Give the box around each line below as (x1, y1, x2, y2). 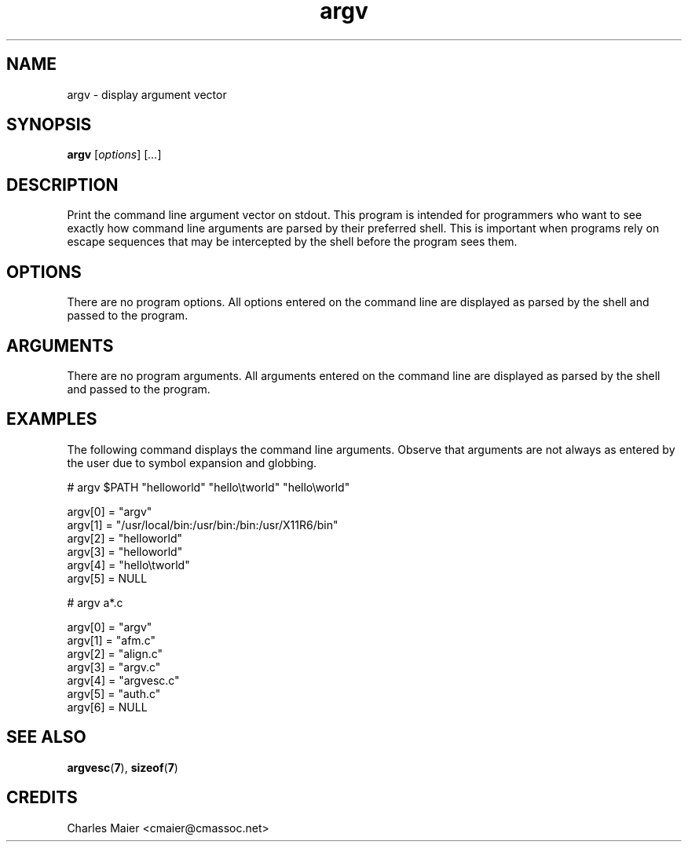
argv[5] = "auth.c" (67, 686, 161, 700)
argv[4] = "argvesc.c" (67, 673, 180, 687)
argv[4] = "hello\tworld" (67, 557, 190, 572)
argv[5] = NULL (67, 571, 148, 585)
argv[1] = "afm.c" (67, 633, 156, 647)
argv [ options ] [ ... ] (67, 148, 162, 162)
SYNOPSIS (6, 115, 92, 135)
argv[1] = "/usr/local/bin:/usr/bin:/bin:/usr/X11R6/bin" (67, 517, 339, 532)
